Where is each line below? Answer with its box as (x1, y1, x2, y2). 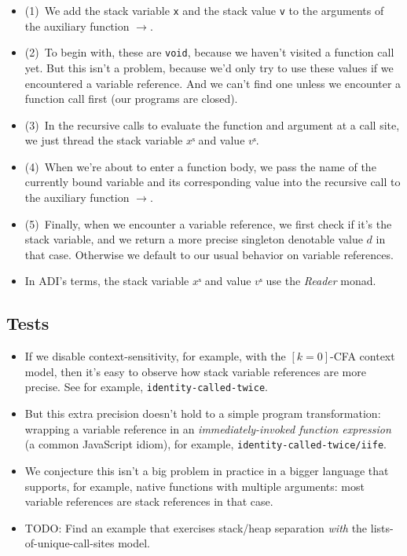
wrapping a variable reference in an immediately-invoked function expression (24, 420, 391, 437)
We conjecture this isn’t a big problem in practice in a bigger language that (24, 462, 389, 478)
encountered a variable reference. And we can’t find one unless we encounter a (24, 75, 401, 91)
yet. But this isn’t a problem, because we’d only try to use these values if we (24, 59, 394, 75)
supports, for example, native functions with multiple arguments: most (24, 477, 365, 494)
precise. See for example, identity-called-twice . (24, 379, 268, 395)
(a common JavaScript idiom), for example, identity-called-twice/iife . (24, 436, 387, 452)
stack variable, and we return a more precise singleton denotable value (24, 231, 363, 247)
